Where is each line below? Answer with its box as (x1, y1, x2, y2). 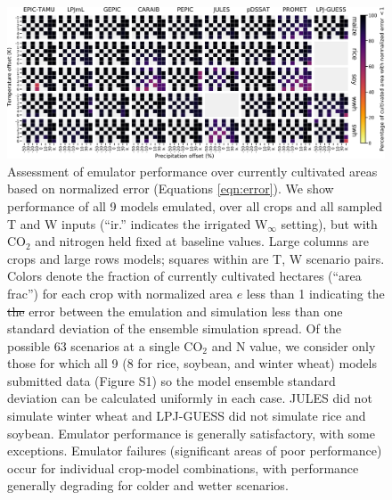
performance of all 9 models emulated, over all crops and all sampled (7, 196, 383, 215)
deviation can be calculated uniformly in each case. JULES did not (7, 389, 372, 407)
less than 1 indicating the (246, 283, 385, 302)
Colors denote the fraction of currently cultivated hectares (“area (7, 266, 362, 285)
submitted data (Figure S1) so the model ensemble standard (7, 371, 336, 389)
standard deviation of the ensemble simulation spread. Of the (7, 319, 341, 338)
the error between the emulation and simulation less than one (7, 301, 343, 320)
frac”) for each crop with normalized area (7, 283, 233, 302)
